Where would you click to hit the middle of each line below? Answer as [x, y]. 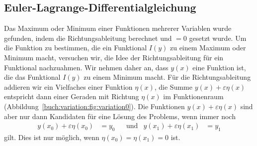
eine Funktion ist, [219, 67]
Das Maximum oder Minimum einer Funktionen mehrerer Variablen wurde [118, 28]
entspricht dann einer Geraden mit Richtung [72, 96]
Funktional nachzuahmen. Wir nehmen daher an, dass [86, 67]
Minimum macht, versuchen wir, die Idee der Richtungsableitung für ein [114, 57]
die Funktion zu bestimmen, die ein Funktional [76, 48]
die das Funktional [32, 77]
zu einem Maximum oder [208, 48]
